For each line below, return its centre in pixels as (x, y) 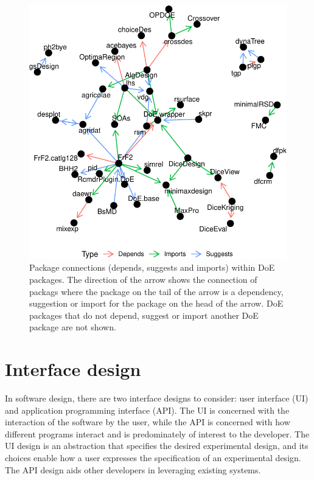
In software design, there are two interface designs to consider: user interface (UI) (157, 398)
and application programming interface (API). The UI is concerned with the (147, 410)
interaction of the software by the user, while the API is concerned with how (148, 422)
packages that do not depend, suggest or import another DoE (144, 315)
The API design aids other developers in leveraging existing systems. (133, 469)
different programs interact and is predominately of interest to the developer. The (157, 433)
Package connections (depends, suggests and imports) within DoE (152, 267)
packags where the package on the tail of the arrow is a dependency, (156, 291)
